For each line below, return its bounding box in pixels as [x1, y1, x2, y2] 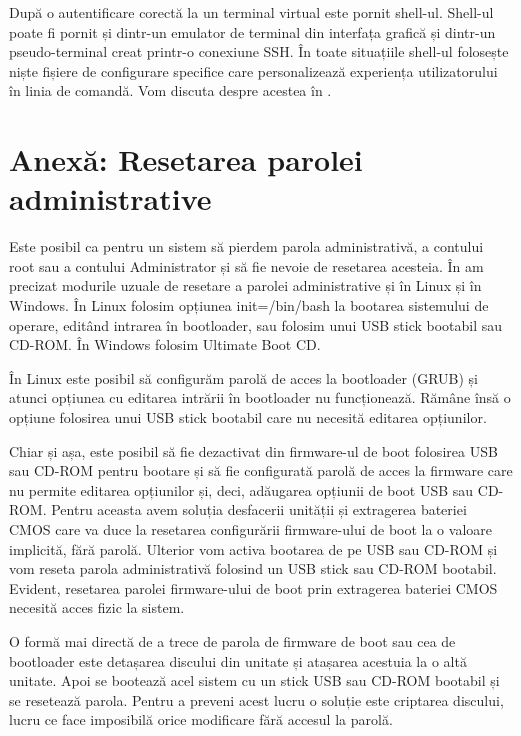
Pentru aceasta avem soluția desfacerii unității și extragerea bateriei [51, 499, 467, 520]
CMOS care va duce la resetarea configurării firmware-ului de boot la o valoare [9, 519, 492, 539]
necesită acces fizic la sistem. [9, 597, 185, 618]
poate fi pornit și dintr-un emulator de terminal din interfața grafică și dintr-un [9, 21, 496, 42]
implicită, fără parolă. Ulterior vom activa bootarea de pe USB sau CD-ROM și [9, 538, 498, 559]
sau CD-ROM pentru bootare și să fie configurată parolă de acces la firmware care [9, 460, 513, 481]
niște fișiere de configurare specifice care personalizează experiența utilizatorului [9, 60, 498, 81]
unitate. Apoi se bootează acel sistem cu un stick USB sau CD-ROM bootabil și [9, 670, 500, 691]
